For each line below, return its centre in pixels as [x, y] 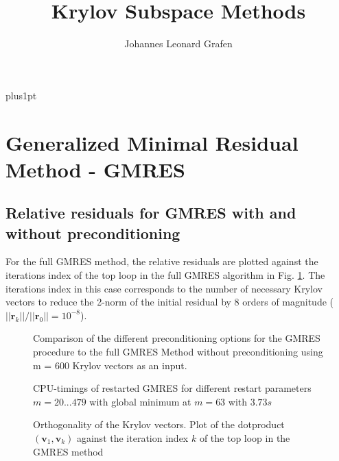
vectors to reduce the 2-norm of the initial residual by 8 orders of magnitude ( [170, 302]
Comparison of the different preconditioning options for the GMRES [177, 338]
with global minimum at [140, 401]
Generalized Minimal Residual [152, 142]
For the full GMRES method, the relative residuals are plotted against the [162, 261]
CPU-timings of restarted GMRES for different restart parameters [172, 388]
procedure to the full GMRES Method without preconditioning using [178, 352]
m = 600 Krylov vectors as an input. [110, 365]
